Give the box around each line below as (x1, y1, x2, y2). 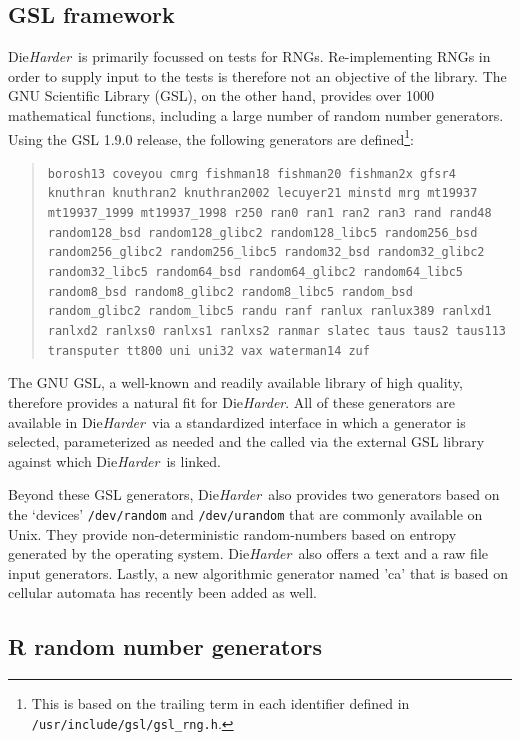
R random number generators (8, 631, 322, 662)
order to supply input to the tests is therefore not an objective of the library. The (8, 65, 507, 86)
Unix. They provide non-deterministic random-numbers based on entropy (8, 523, 457, 544)
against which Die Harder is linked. (8, 450, 221, 471)
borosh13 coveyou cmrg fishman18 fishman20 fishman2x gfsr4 (47, 166, 456, 181)
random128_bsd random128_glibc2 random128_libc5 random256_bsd (47, 225, 478, 240)
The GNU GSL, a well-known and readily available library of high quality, (8, 372, 463, 393)
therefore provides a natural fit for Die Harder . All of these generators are (8, 391, 456, 412)
